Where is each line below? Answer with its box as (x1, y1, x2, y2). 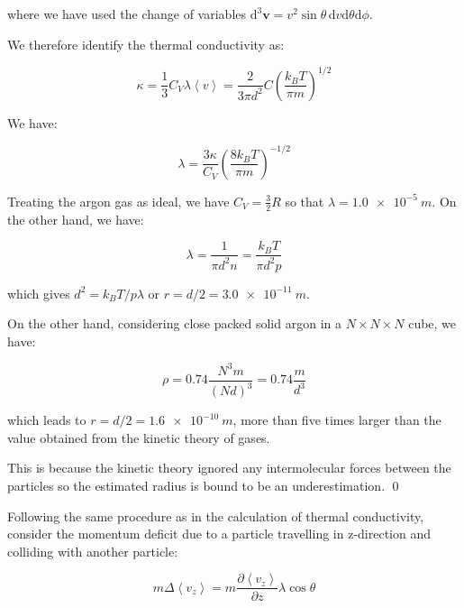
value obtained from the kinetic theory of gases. (7, 428, 270, 447)
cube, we (408, 314, 457, 333)
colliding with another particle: (7, 541, 178, 560)
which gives (7, 283, 70, 302)
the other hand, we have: (7, 209, 144, 228)
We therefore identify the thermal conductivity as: (7, 34, 285, 53)
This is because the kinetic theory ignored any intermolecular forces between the (7, 458, 451, 477)
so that (285, 191, 324, 210)
